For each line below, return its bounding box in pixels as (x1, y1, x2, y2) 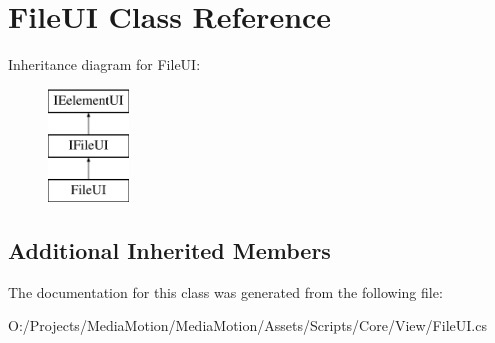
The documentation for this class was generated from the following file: (8, 281, 443, 302)
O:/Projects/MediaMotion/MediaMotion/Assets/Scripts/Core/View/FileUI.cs (8, 315, 487, 336)
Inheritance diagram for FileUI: (8, 54, 201, 75)
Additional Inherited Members (8, 235, 331, 266)
